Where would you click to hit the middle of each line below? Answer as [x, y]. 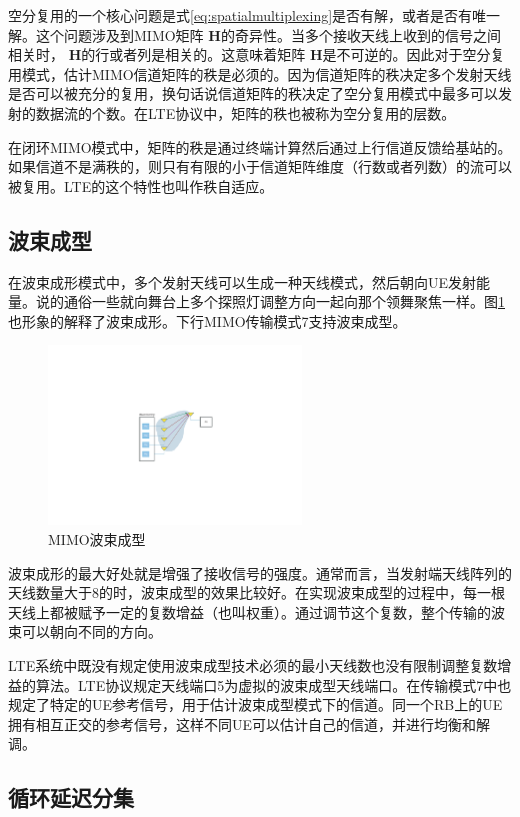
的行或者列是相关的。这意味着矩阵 [193, 54]
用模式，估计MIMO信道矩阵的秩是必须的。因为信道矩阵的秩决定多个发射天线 [260, 73]
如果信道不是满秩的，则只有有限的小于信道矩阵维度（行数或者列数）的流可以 [260, 166]
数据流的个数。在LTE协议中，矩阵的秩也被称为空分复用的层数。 [245, 112]
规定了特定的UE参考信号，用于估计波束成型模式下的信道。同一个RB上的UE [255, 704]
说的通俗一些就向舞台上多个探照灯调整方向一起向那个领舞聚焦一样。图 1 [270, 301]
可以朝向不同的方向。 [91, 631]
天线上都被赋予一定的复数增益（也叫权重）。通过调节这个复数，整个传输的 [249, 611]
